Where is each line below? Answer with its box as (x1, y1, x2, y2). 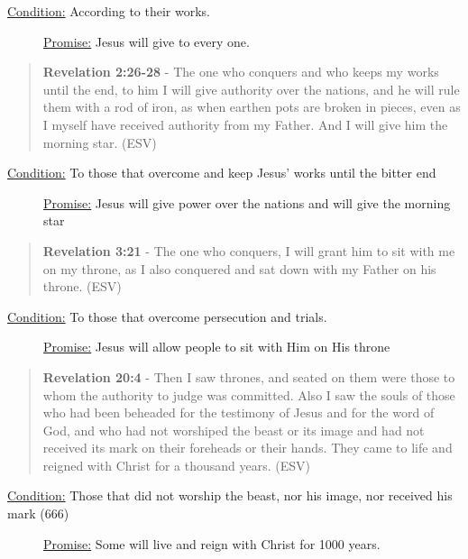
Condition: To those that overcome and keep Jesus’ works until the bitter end (7, 163, 436, 182)
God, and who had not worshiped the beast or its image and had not (42, 420, 425, 439)
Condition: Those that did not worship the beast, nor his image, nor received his (7, 486, 453, 505)
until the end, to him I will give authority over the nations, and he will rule (42, 79, 460, 98)
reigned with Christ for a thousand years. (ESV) (42, 455, 310, 474)
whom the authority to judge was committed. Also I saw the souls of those (42, 385, 455, 404)
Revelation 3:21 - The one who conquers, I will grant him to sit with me (42, 241, 455, 260)
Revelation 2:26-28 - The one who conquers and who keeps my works (42, 62, 439, 81)
